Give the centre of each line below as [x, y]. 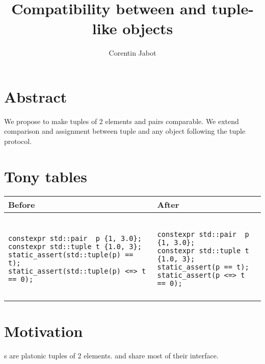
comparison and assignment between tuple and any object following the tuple [125, 131]
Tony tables [46, 176]
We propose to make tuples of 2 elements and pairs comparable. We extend [122, 121]
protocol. [18, 141]
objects [148, 28]
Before [22, 204]
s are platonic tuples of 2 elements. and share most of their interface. [111, 355]
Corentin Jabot [132, 53]
